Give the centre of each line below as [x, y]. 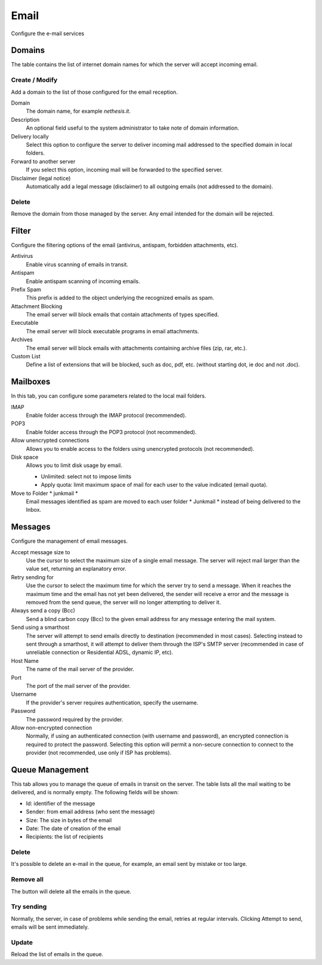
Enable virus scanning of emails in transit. [77, 264]
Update [22, 942]
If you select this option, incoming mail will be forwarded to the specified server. [124, 170]
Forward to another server [43, 161]
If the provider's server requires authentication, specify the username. [112, 702]
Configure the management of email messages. [69, 541]
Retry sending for [32, 577]
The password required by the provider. [75, 719]
